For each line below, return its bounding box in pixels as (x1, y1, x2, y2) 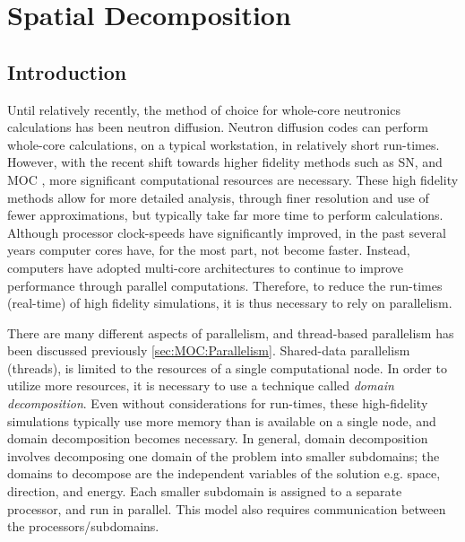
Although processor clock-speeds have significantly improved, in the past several (7, 223, 446, 241)
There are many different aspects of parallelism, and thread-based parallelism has (7, 323, 454, 342)
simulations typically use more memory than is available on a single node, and (7, 411, 436, 430)
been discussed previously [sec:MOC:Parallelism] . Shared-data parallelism (7, 341, 410, 360)
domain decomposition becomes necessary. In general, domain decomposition (7, 429, 428, 448)
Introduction (7, 57, 127, 85)
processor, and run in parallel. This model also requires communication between (7, 499, 446, 518)
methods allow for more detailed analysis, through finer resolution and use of (7, 188, 429, 206)
